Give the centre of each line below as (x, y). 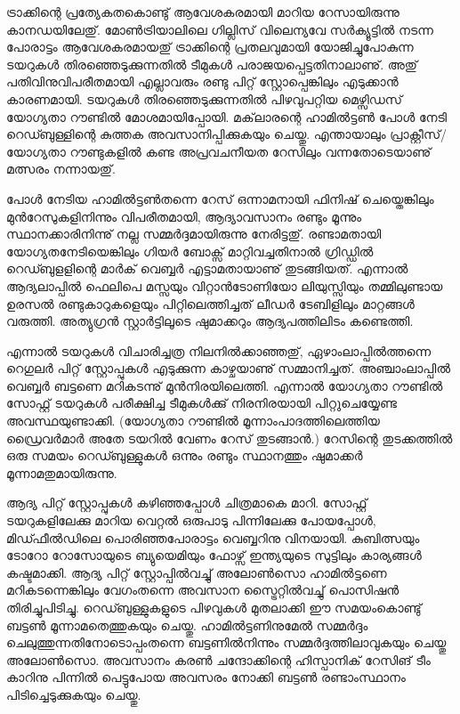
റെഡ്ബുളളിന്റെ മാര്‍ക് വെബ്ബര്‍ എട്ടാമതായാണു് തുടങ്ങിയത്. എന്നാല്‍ (207, 268)
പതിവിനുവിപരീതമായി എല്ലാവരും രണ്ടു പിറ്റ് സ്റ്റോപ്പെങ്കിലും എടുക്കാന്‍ (202, 81)
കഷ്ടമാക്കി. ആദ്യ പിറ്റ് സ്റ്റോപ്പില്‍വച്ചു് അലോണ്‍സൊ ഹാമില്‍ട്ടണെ (197, 572)
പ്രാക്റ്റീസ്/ (419, 134)
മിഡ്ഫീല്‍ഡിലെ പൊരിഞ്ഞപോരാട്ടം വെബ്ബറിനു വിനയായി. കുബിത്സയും (213, 537)
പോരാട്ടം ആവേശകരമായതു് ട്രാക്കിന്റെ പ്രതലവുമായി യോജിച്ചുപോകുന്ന (210, 47)
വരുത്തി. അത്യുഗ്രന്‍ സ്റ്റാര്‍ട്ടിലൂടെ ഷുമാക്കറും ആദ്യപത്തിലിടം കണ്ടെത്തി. (210, 321)
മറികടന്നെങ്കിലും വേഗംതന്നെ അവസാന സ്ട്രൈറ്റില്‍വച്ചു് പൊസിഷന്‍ (203, 590)
